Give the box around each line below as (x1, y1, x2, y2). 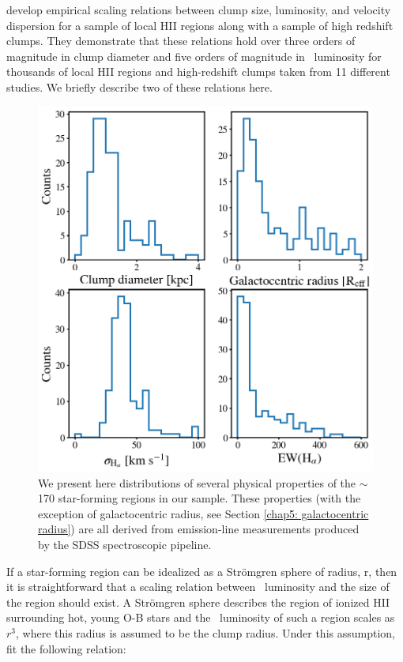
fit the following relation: (6, 640, 126, 656)
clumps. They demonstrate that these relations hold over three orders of (6, 32, 356, 49)
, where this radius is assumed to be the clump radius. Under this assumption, (16, 625, 395, 641)
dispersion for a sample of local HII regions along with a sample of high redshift (6, 17, 394, 33)
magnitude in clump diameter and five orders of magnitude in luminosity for (6, 47, 382, 64)
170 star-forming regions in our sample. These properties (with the (38, 490, 361, 506)
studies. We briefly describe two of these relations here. (6, 78, 273, 95)
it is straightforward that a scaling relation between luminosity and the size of (6, 578, 390, 595)
